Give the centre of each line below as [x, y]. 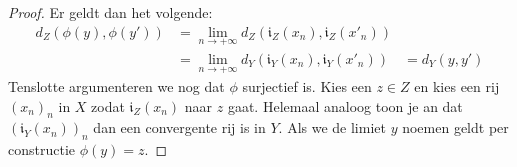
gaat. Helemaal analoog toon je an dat [345, 105]
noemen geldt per [455, 127]
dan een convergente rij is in [179, 127]
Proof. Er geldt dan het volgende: [110, 12]
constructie [42, 149]
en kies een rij [457, 86]
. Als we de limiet [332, 127]
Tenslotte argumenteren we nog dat [116, 86]
